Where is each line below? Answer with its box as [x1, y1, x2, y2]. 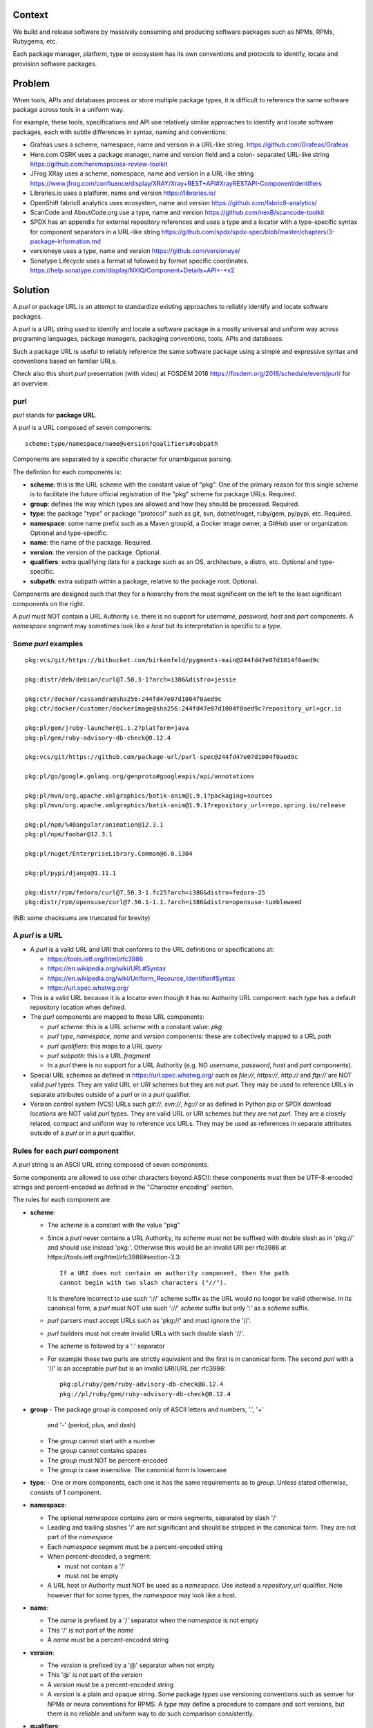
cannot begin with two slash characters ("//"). [59, 1279, 227, 1287]
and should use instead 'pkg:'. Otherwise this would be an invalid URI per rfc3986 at [47, 1243, 287, 1251]
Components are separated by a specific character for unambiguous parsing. [12, 455, 233, 463]
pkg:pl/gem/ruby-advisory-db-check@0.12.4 [25, 733, 171, 742]
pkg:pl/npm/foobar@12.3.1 [25, 830, 113, 838]
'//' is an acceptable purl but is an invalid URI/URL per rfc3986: [47, 1364, 227, 1372]
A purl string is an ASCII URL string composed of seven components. [12, 1161, 209, 1169]
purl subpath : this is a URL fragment [47, 1051, 151, 1060]
